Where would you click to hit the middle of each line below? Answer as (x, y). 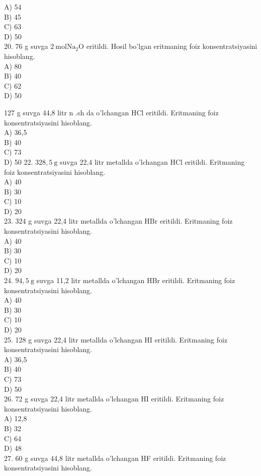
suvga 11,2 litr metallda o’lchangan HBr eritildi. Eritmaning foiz (136, 280)
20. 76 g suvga (26, 46)
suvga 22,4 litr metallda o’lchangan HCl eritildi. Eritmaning (152, 161)
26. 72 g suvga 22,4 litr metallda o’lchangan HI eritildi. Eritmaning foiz (114, 399)
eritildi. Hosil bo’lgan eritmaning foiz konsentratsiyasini (172, 46)
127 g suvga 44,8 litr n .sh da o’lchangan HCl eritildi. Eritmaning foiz (111, 112)
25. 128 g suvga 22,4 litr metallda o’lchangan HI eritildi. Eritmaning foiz (116, 339)
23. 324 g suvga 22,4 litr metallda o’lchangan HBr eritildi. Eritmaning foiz (118, 221)
